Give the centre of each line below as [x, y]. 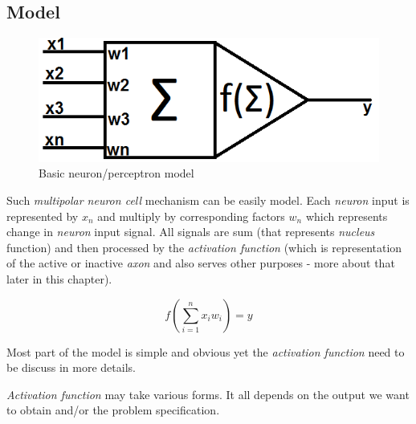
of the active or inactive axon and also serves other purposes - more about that [201, 263]
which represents [347, 216]
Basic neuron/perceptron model [116, 173]
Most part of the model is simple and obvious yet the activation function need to [206, 351]
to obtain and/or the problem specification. [113, 410]
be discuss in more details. [71, 367]
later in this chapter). [59, 279]
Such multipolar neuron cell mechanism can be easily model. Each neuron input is [208, 200]
